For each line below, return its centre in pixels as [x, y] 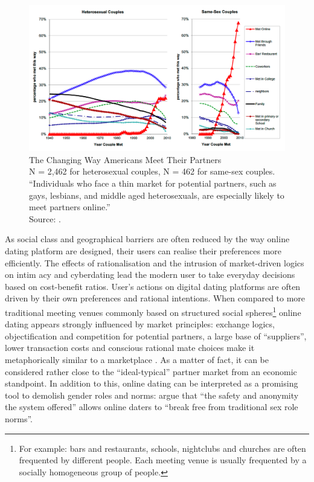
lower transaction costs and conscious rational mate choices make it [130, 348]
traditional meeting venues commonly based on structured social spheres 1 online [153, 311]
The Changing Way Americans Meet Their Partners [125, 159]
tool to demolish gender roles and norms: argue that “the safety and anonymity [152, 395]
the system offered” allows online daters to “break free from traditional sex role [152, 407]
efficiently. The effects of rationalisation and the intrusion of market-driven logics [155, 262]
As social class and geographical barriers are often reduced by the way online [147, 239]
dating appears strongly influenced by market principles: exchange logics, [140, 324]
